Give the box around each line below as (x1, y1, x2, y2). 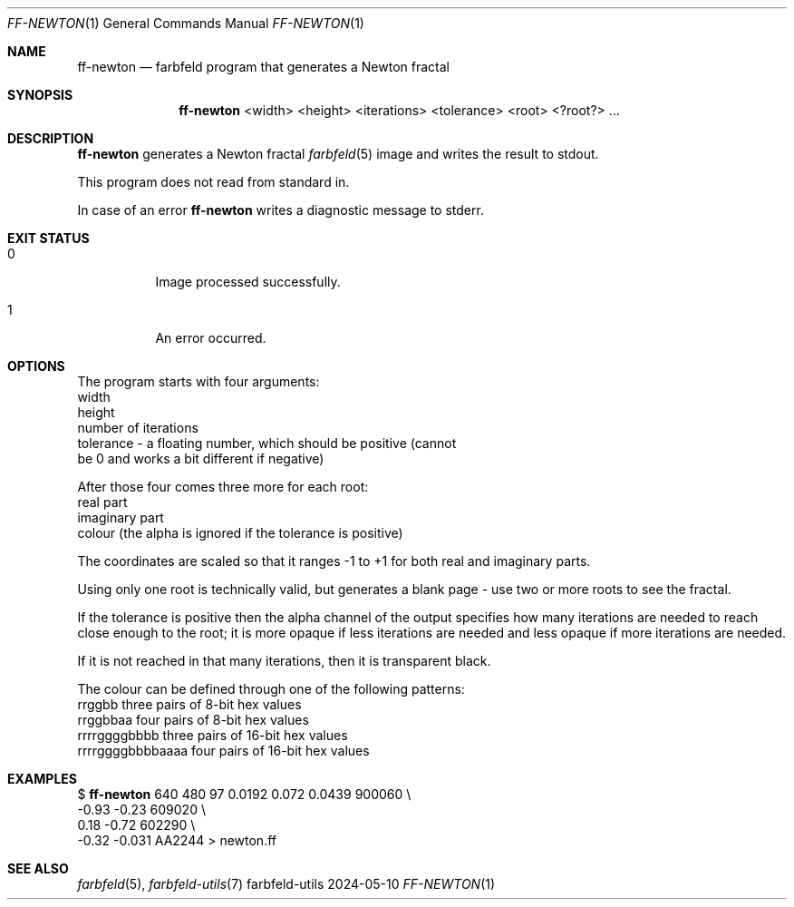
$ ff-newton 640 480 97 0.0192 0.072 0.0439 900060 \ (77, 786, 412, 802)
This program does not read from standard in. (77, 174, 350, 190)
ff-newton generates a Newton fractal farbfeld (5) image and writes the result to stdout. (77, 146, 599, 161)
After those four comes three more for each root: (77, 479, 369, 494)
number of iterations (77, 420, 198, 435)
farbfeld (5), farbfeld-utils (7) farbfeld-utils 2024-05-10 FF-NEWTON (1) (77, 876, 496, 892)
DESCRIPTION (7, 131, 94, 146)
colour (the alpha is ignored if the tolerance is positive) (77, 525, 403, 541)
